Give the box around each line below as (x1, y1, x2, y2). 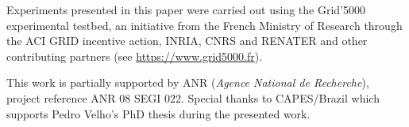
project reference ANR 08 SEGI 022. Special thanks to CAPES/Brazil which (6, 89, 380, 106)
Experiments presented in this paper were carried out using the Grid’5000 (6, 2, 366, 17)
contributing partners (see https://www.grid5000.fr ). (6, 47, 263, 64)
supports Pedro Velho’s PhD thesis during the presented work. (6, 105, 311, 121)
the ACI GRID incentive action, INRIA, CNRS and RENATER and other (6, 32, 368, 49)
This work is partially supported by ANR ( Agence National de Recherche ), (6, 74, 369, 91)
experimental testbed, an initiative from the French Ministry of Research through (6, 17, 403, 33)
